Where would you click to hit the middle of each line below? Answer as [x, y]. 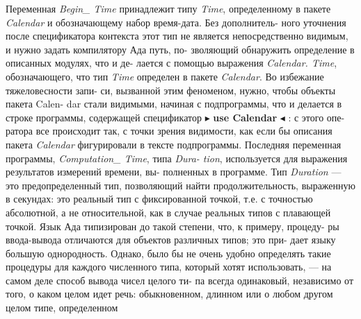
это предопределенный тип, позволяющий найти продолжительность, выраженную [181, 185]
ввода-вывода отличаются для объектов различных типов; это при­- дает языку [171, 240]
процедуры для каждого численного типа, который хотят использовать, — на [169, 267]
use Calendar [245, 117]
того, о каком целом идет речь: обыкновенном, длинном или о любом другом [169, 294]
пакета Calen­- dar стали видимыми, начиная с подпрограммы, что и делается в [174, 104]
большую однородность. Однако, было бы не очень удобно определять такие [168, 253]
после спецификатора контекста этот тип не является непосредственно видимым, [177, 36]
